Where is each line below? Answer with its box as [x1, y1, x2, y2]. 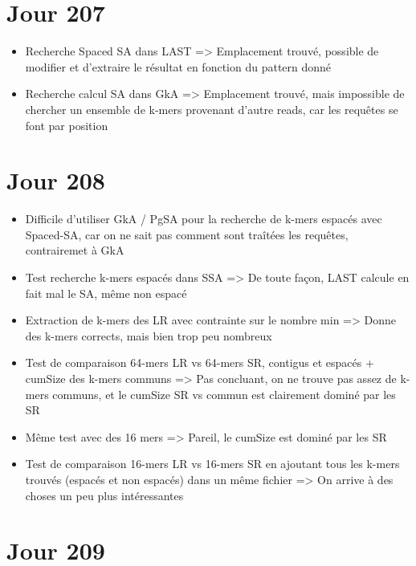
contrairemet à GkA [25, 242, 124, 259]
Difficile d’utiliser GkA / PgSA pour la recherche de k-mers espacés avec [25, 210, 382, 227]
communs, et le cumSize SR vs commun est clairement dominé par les [52, 385, 396, 402]
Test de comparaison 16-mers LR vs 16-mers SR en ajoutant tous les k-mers [25, 455, 400, 472]
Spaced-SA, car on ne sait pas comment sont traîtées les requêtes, [25, 226, 349, 242]
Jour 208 [6, 164, 105, 197]
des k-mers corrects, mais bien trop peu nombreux [25, 327, 272, 344]
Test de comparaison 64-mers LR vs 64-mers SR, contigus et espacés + [25, 354, 374, 371]
